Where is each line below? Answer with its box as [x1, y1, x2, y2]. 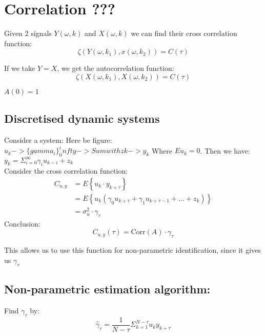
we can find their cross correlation [131, 28, 237, 39]
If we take [4, 63, 35, 73]
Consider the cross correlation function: [4, 165, 128, 176]
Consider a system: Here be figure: [4, 135, 112, 145]
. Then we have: [200, 145, 250, 156]
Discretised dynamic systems [4, 110, 160, 126]
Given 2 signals [4, 28, 52, 39]
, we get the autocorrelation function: [57, 63, 174, 73]
